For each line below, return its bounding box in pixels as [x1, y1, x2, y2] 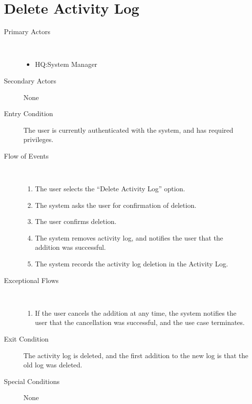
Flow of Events [4, 150, 49, 161]
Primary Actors [4, 26, 50, 37]
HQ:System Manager [35, 59, 98, 69]
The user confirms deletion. [35, 216, 117, 226]
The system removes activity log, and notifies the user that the [35, 232, 223, 242]
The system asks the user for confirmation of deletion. [35, 200, 197, 210]
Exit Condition [4, 334, 49, 343]
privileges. [23, 134, 54, 144]
